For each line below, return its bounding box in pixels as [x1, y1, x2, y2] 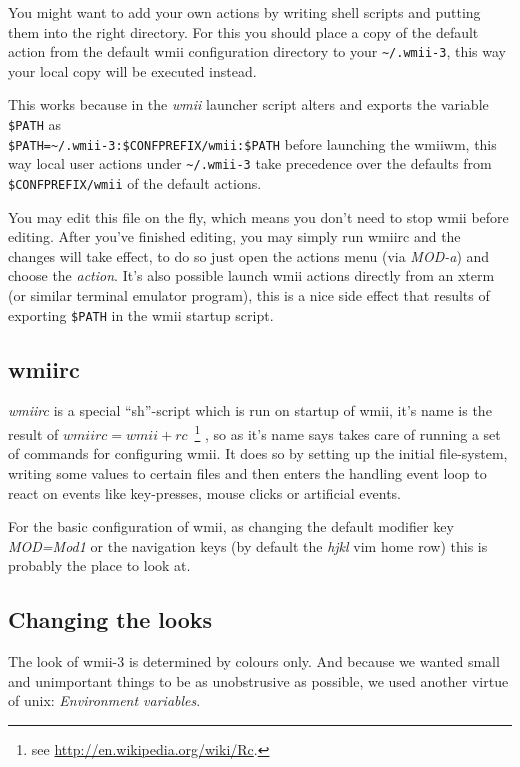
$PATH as [8, 114, 61, 135]
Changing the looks [8, 604, 213, 635]
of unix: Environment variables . [8, 690, 201, 711]
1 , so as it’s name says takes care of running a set [194, 421, 501, 444]
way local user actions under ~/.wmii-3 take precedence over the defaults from [8, 153, 492, 174]
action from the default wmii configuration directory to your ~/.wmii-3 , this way [8, 41, 506, 62]
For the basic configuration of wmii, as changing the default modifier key [8, 516, 454, 537]
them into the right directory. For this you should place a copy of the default [8, 21, 479, 42]
